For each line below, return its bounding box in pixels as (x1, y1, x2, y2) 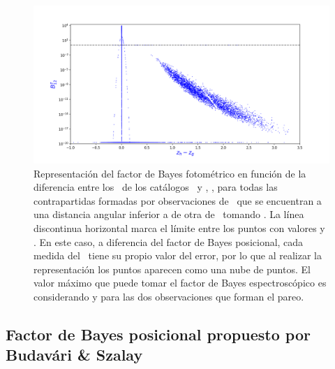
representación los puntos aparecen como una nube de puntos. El (33, 261, 311, 276)
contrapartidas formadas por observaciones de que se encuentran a (33, 193, 322, 208)
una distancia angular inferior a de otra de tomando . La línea (33, 207, 304, 222)
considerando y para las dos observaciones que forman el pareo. (33, 289, 304, 304)
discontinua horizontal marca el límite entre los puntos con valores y (33, 221, 325, 236)
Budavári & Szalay (6, 344, 143, 366)
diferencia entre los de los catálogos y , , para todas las (33, 180, 278, 194)
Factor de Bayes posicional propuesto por (6, 324, 311, 345)
